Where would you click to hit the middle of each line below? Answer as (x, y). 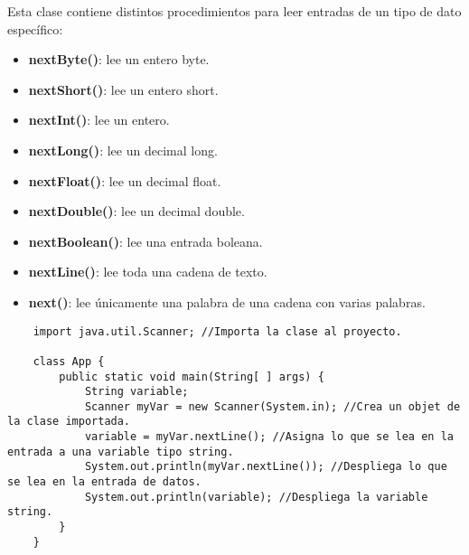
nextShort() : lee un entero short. (123, 89)
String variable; (136, 392)
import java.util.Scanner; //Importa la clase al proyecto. (217, 331)
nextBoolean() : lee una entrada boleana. (145, 241)
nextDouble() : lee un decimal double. (136, 211)
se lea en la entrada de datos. (104, 482)
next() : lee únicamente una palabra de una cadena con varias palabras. (227, 301)
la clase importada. (69, 422)
